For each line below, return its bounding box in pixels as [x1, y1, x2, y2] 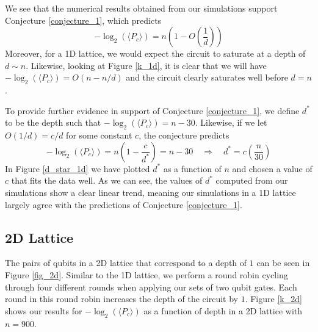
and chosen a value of [232, 162, 313, 175]
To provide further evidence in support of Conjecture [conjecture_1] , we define [5, 104, 300, 117]
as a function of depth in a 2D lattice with [143, 304, 303, 317]
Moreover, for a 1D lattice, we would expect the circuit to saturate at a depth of [5, 47, 306, 60]
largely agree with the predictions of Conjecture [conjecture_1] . [5, 198, 242, 211]
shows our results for [5, 304, 82, 317]
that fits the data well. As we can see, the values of [11, 174, 203, 187]
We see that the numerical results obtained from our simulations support [5, 2, 278, 14]
